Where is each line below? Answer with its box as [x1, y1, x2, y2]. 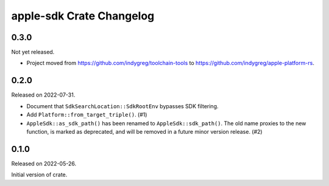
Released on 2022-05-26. [11, 160, 76, 167]
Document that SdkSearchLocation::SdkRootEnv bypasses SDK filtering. [26, 102, 219, 109]
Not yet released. [11, 49, 55, 56]
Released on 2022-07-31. [11, 91, 76, 98]
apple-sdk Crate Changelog [11, 9, 155, 22]
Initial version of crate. [11, 171, 68, 179]
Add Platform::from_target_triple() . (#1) [26, 111, 147, 119]
